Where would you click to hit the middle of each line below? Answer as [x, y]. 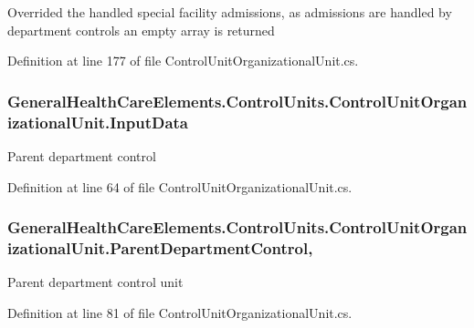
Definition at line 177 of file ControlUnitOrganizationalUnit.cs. [183, 61]
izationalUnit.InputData [98, 122]
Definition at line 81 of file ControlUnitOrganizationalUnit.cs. [180, 312]
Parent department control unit [95, 282]
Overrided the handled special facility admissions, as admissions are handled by [230, 12]
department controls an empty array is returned [141, 30]
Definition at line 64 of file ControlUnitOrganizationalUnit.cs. [180, 186]
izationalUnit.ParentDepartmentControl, [160, 247]
